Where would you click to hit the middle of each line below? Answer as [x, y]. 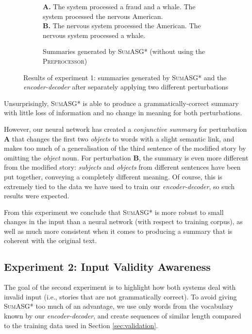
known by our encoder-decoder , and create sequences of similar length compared [123, 316]
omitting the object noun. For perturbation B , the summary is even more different [126, 157]
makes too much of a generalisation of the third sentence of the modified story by [125, 148]
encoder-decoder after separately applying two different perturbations [126, 87]
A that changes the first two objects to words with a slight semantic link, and [119, 138]
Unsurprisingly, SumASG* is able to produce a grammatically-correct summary [121, 103]
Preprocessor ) [65, 61]
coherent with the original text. [50, 240]
